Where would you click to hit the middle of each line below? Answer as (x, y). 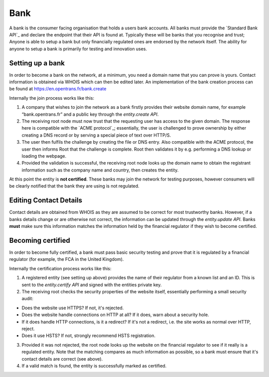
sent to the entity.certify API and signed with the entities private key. (92, 285)
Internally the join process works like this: (52, 98)
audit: (27, 299)
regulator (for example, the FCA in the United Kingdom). (67, 259)
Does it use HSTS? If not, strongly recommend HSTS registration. (89, 336)
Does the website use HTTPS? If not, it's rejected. (73, 308)
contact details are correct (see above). (62, 359)
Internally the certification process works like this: (60, 268)
